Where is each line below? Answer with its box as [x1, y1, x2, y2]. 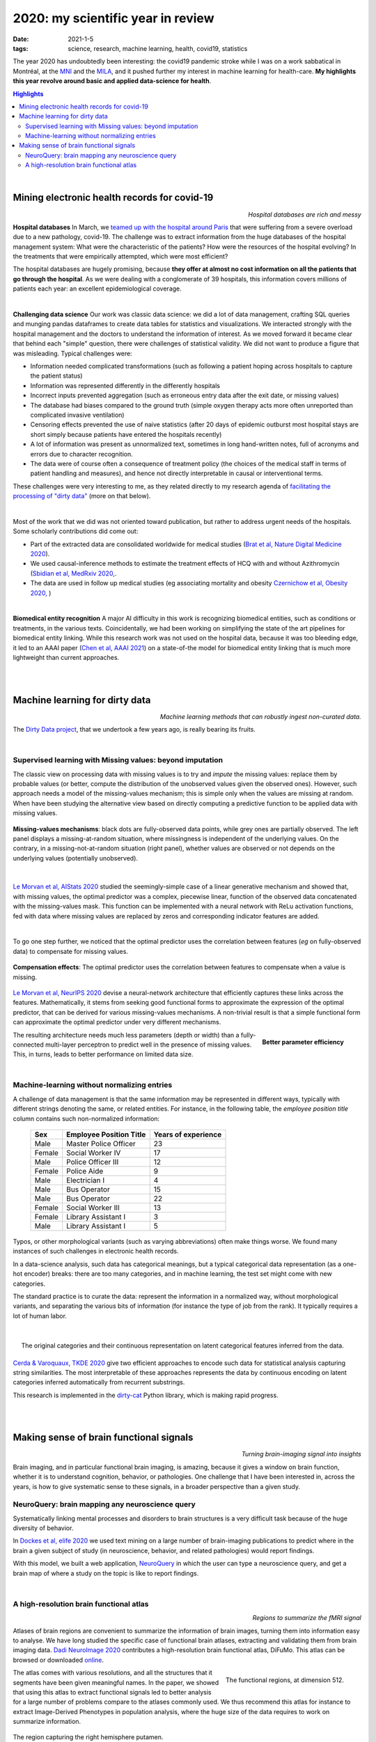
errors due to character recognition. [30, 449, 133, 458]
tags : [13, 44, 29, 52]
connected [13, 1040, 45, 1049]
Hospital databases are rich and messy [248, 210, 361, 219]
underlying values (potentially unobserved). [13, 854, 139, 862]
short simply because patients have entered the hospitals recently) [30, 430, 222, 438]
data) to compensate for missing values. [13, 947, 129, 955]
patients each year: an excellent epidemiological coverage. [13, 284, 182, 293]
